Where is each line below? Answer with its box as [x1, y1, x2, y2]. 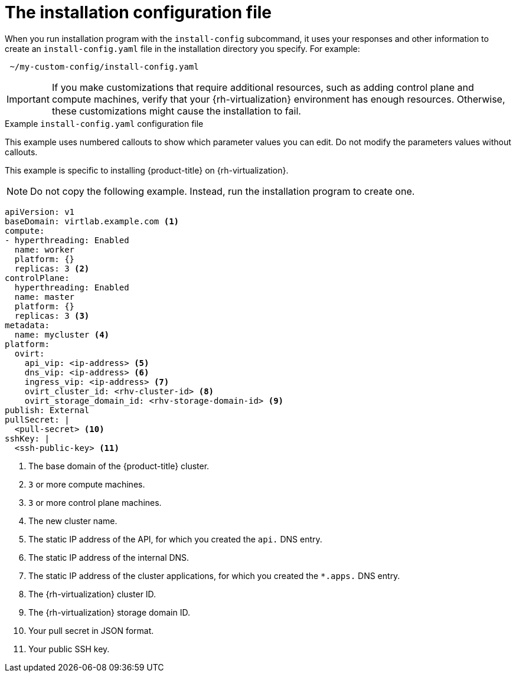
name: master [14, 292, 75, 302]
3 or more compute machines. [28, 479, 145, 489]
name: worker [14, 244, 75, 254]
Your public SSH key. [28, 643, 110, 654]
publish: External [5, 405, 90, 415]
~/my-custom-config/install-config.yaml [9, 61, 199, 71]
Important [6, 93, 50, 105]
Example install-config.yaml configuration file [5, 118, 204, 129]
